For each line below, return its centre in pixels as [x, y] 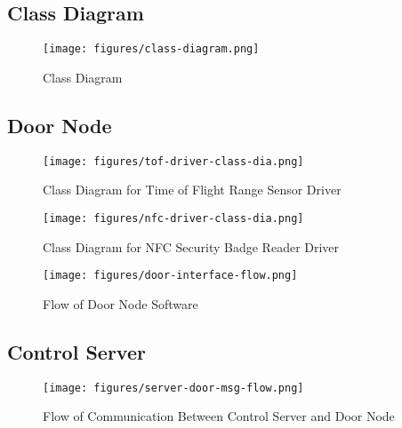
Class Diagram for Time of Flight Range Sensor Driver [192, 190]
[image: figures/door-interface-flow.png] [170, 276]
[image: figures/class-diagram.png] [151, 49]
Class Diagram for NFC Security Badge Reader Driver [191, 246]
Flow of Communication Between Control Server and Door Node [219, 416]
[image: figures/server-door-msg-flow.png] [173, 388]
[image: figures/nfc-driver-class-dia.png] [173, 218]
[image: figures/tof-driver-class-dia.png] [173, 161]
